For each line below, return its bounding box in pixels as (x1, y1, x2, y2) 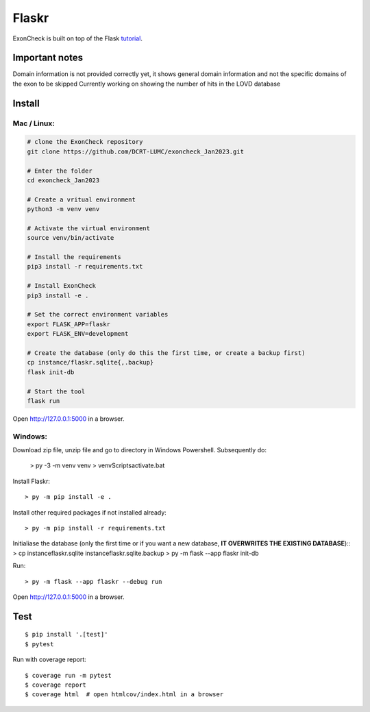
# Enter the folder (27, 167, 92, 175)
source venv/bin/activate (27, 234, 114, 242)
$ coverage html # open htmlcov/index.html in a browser (25, 691, 224, 698)
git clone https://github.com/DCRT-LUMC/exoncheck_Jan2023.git (27, 147, 245, 156)
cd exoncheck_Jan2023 (27, 176, 100, 184)
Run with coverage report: (12, 655, 87, 664)
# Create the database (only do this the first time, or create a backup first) (27, 349, 306, 356)
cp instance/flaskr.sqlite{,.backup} (27, 358, 154, 367)
